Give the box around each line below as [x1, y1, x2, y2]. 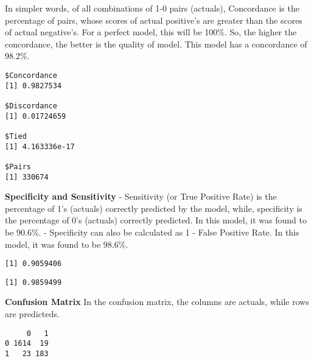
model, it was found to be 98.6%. [5, 237, 128, 250]
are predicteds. [5, 307, 60, 320]
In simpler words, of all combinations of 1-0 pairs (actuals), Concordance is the [5, 2, 299, 14]
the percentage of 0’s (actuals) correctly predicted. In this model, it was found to [5, 214, 307, 226]
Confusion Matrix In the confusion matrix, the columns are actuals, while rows [5, 295, 309, 308]
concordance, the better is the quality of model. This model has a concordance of [5, 37, 307, 50]
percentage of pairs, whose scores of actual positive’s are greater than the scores [5, 13, 302, 26]
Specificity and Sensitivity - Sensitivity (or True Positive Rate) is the [5, 190, 277, 203]
